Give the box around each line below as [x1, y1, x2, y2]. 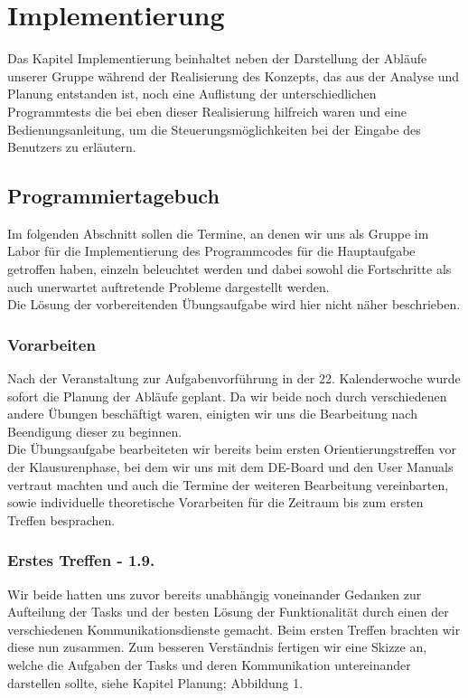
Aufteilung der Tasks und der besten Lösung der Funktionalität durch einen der [7, 602, 449, 621]
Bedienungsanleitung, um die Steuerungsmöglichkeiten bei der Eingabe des [7, 119, 421, 138]
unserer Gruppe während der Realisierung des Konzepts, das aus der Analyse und [7, 66, 460, 85]
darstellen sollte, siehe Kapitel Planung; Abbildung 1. [7, 673, 304, 692]
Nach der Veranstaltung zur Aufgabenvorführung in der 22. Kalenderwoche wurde [7, 369, 461, 388]
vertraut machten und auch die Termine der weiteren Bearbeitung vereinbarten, [7, 475, 449, 494]
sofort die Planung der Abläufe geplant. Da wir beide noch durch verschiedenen [7, 386, 447, 405]
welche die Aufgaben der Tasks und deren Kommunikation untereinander [7, 656, 411, 674]
